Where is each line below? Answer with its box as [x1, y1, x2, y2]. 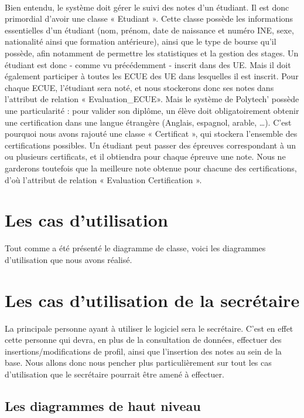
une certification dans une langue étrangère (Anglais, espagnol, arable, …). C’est [5, 116, 292, 128]
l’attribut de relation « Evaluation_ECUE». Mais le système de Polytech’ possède [5, 93, 299, 105]
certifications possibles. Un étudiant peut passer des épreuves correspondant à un [5, 139, 296, 151]
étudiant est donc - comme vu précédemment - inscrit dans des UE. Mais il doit [5, 58, 291, 70]
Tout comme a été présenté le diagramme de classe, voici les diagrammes [5, 242, 266, 254]
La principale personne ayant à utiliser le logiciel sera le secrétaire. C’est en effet [5, 322, 293, 334]
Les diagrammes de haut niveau [5, 396, 201, 414]
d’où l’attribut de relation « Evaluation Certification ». [5, 173, 202, 186]
